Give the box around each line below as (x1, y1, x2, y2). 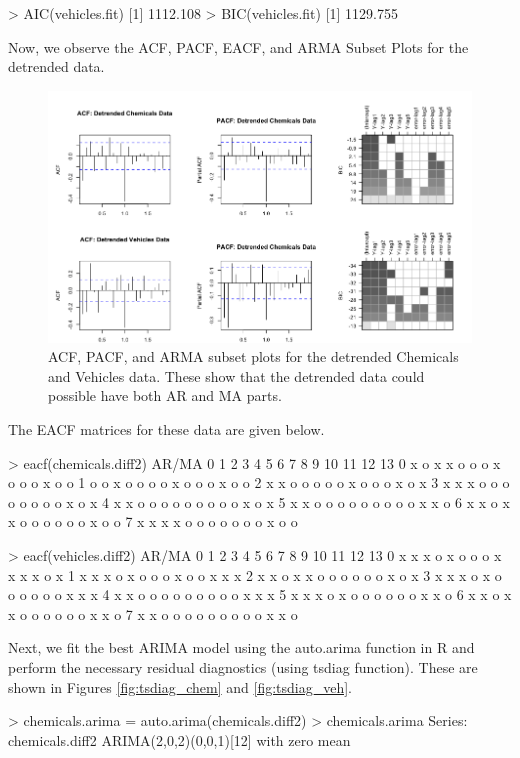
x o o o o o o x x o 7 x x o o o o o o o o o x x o (8, 603, 298, 624)
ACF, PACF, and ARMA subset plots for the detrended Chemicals (48, 346, 459, 367)
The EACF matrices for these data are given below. (8, 419, 325, 439)
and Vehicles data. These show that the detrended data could (48, 365, 425, 386)
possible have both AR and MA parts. (48, 385, 282, 406)
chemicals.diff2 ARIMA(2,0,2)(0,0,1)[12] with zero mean (8, 729, 351, 750)
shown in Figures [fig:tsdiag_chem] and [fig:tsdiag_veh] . (8, 676, 353, 697)
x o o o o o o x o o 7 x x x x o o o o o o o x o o (8, 511, 298, 532)
